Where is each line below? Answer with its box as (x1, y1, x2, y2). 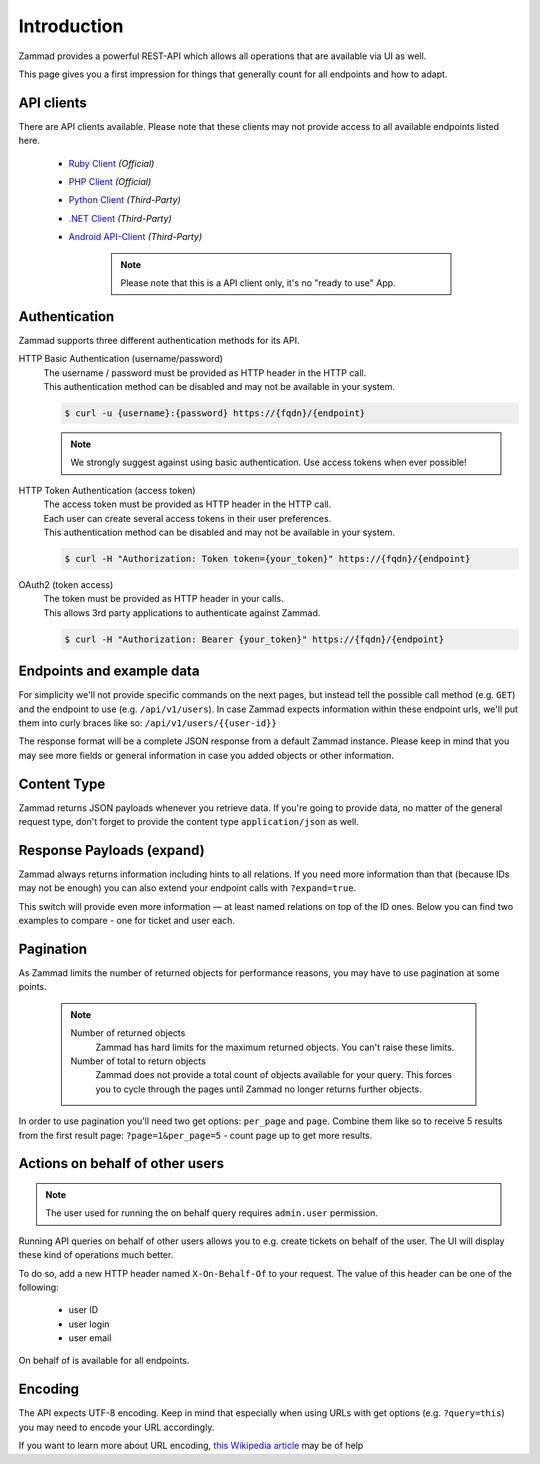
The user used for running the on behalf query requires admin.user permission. (45, 1207, 379, 1219)
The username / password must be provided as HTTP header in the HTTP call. (43, 366, 367, 379)
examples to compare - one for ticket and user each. (18, 915, 235, 927)
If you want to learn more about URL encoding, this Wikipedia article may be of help (18, 1440, 364, 1452)
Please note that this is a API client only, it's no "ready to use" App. (120, 276, 396, 289)
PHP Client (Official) (68, 176, 152, 188)
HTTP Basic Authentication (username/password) (18, 353, 224, 365)
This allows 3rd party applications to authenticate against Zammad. (43, 606, 321, 619)
